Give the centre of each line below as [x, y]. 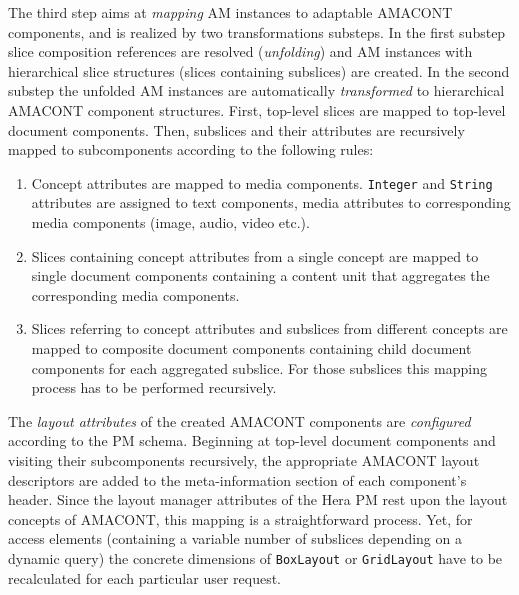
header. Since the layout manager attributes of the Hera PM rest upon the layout [258, 499]
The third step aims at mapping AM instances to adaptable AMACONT [230, 12]
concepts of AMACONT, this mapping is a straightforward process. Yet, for [240, 518]
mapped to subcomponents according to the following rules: [191, 149]
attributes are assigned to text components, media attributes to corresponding [271, 202]
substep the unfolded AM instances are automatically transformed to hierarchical [256, 90]
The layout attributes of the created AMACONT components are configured [239, 420]
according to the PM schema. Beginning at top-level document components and [252, 440]
